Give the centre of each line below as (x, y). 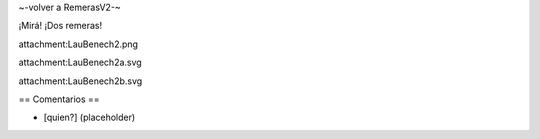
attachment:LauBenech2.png (78, 44)
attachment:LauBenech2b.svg (80, 81)
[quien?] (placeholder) (89, 117)
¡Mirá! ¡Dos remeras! (60, 26)
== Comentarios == (59, 99)
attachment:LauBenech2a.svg (80, 62)
